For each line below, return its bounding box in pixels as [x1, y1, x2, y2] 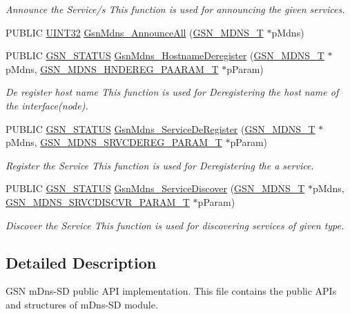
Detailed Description [6, 251, 157, 273]
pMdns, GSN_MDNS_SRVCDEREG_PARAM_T [6, 135, 222, 149]
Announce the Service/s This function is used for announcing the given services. [6, 2, 345, 16]
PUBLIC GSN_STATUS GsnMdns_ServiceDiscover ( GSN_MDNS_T [6, 181, 305, 196]
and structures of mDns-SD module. [6, 297, 158, 311]
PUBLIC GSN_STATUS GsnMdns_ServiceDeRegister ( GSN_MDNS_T [6, 121, 315, 136]
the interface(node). [6, 98, 88, 112]
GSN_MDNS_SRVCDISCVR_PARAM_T [6, 194, 190, 209]
